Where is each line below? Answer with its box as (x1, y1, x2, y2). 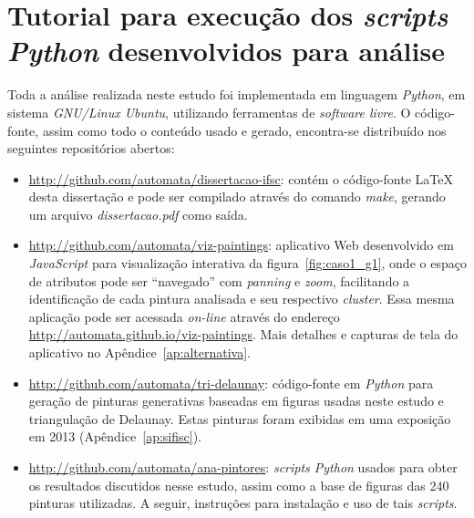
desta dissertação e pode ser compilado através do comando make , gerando (28, 187, 446, 206)
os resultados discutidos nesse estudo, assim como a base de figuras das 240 (28, 475, 449, 494)
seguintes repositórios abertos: (7, 139, 175, 158)
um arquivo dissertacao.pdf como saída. (28, 204, 248, 223)
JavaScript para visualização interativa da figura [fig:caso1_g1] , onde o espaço (28, 254, 467, 273)
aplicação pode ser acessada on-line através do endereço (28, 306, 340, 326)
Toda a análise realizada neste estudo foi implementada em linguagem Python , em (7, 85, 466, 104)
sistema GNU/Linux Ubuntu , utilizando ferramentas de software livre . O (7, 102, 411, 121)
